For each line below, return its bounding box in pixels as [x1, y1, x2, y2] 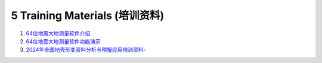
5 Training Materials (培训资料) [11, 9, 165, 22]
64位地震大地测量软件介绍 [26, 30, 91, 37]
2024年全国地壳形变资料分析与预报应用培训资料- [26, 46, 146, 53]
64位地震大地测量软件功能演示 [26, 37, 101, 45]
